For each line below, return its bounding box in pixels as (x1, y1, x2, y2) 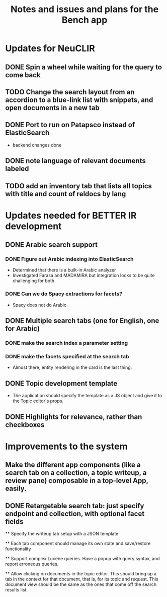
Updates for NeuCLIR (5, 43, 96, 54)
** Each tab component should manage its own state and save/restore (5, 540, 151, 546)
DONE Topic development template (5, 379, 118, 388)
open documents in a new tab (5, 103, 100, 112)
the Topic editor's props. (12, 398, 64, 404)
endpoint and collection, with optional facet (5, 509, 145, 518)
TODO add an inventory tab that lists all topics (5, 182, 152, 190)
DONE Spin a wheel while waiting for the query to (5, 63, 162, 71)
